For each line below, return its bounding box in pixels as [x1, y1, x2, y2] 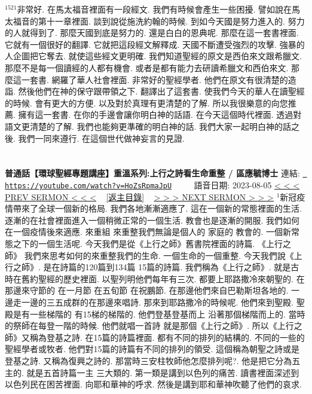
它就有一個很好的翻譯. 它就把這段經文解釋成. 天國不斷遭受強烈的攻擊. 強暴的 [5, 38, 305, 50]
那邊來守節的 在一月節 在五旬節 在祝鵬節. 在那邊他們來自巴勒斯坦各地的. [5, 284, 289, 297]
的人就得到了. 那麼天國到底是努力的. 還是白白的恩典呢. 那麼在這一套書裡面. [5, 26, 299, 39]
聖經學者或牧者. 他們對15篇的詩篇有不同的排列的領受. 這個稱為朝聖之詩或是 [5, 343, 300, 355]
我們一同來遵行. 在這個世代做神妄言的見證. [18, 132, 185, 144]
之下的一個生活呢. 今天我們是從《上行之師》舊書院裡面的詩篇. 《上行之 [13, 237, 292, 249]
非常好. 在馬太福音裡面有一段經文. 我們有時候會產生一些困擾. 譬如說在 [17, 3, 292, 15]
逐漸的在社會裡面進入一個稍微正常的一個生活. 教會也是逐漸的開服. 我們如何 [5, 213, 300, 226]
